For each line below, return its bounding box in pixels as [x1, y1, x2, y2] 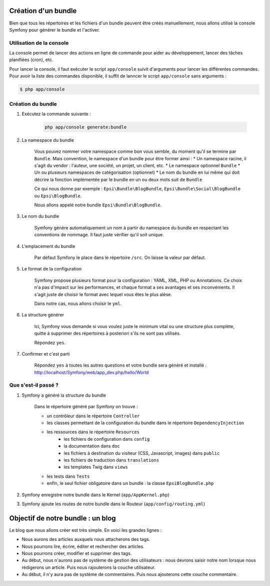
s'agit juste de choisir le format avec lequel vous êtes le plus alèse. [34, 291, 172, 298]
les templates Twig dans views [63, 464, 128, 470]
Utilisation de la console [9, 39, 69, 46]
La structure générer [21, 312, 64, 318]
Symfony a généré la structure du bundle [21, 392, 106, 398]
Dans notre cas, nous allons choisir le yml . [34, 301, 122, 307]
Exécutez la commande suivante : [21, 111, 91, 117]
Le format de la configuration [21, 266, 82, 272]
